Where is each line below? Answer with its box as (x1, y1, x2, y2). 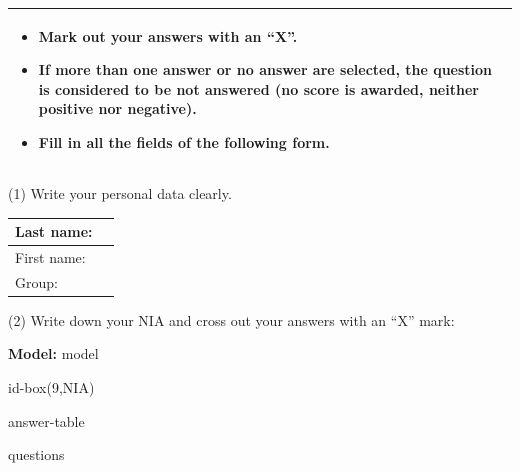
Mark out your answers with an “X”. (38, 25, 298, 46)
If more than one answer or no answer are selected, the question (38, 59, 493, 80)
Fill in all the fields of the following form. (38, 131, 330, 152)
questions (8, 444, 65, 465)
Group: (15, 271, 58, 292)
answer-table (8, 410, 85, 431)
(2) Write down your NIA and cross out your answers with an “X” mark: (8, 309, 455, 330)
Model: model (8, 343, 99, 364)
